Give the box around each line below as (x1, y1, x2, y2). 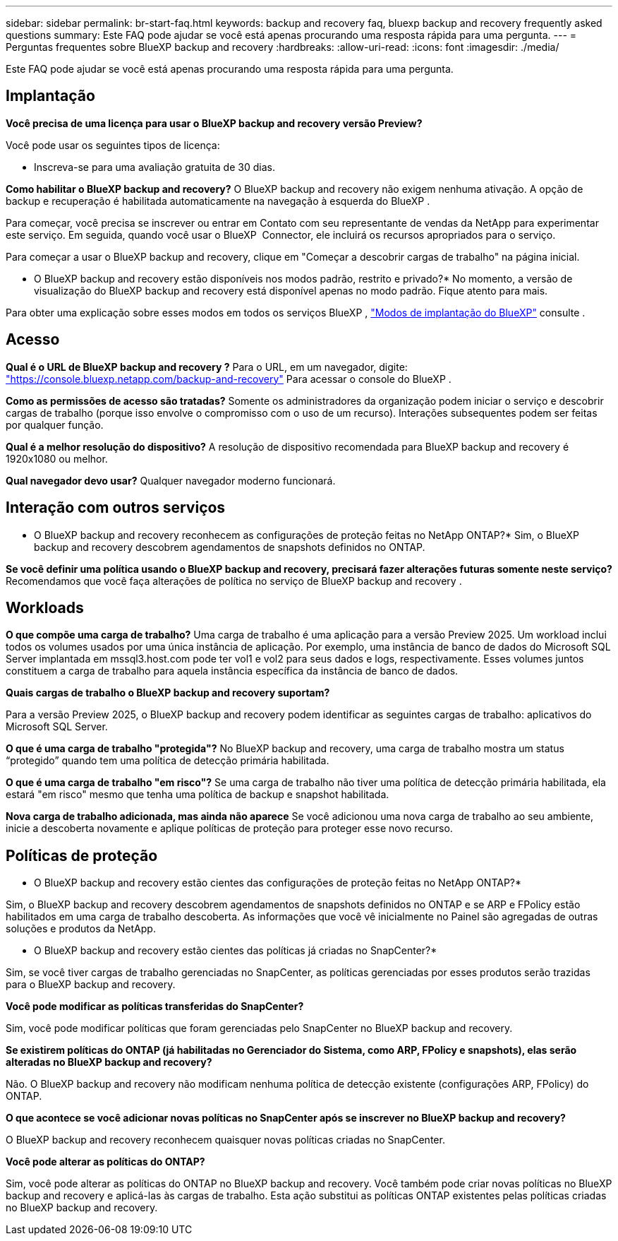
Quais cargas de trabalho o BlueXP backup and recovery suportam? (6, 687, 330, 699)
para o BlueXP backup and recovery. (6, 978, 176, 991)
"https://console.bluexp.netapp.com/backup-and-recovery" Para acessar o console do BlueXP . (6, 372, 452, 385)
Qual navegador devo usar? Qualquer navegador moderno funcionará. (6, 474, 336, 487)
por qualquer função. (6, 418, 104, 431)
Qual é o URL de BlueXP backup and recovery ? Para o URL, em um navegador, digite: (6, 360, 408, 373)
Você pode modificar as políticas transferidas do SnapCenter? (6, 1000, 304, 1013)
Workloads (6, 598, 84, 617)
